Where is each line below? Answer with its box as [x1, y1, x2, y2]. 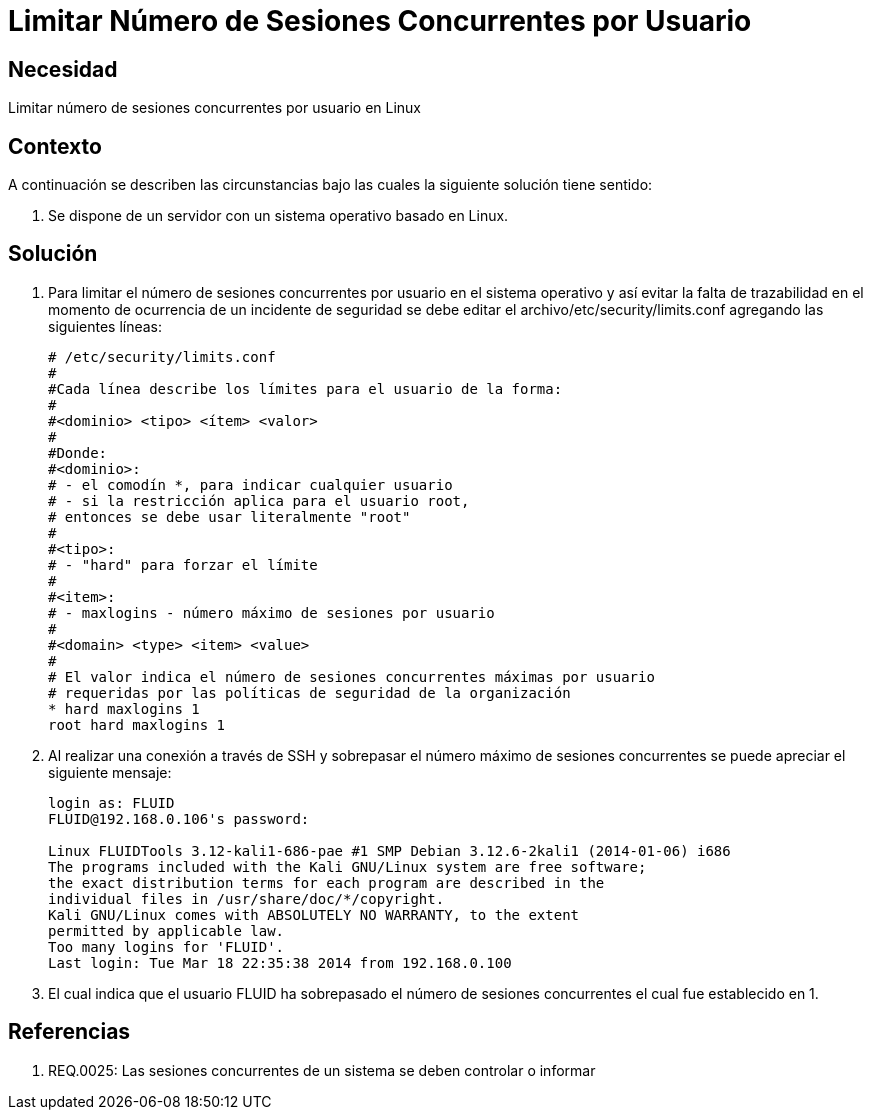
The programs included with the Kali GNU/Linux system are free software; [48, 858, 647, 875]
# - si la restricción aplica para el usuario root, [48, 492, 470, 509]
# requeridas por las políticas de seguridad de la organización [48, 684, 571, 701]
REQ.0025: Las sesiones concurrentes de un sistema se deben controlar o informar [48, 1061, 596, 1079]
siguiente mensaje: [48, 763, 172, 781]
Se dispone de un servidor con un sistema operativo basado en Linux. [48, 207, 509, 225]
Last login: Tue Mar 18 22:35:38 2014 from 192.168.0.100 [48, 954, 512, 971]
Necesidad [8, 56, 118, 82]
